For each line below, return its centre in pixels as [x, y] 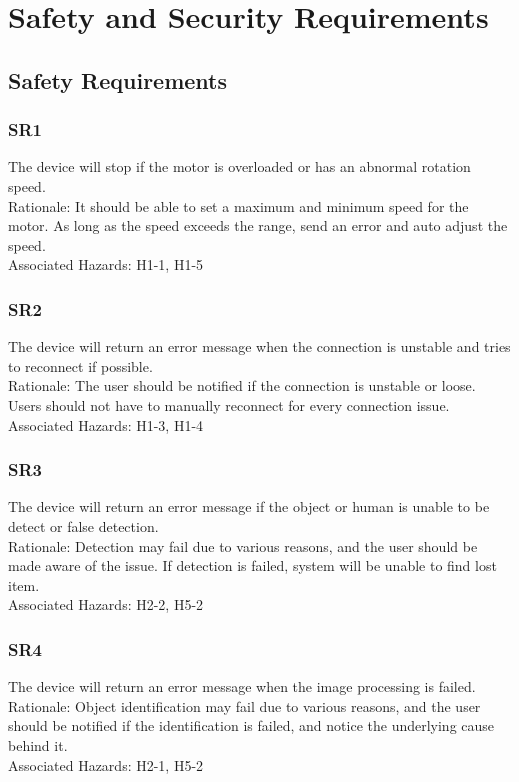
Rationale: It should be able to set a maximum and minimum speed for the [238, 205]
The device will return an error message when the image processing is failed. [242, 686]
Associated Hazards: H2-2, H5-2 [106, 604]
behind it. [38, 744]
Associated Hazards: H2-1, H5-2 [106, 764]
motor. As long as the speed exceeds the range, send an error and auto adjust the [258, 225]
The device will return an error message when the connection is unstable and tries [259, 346]
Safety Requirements [118, 79]
